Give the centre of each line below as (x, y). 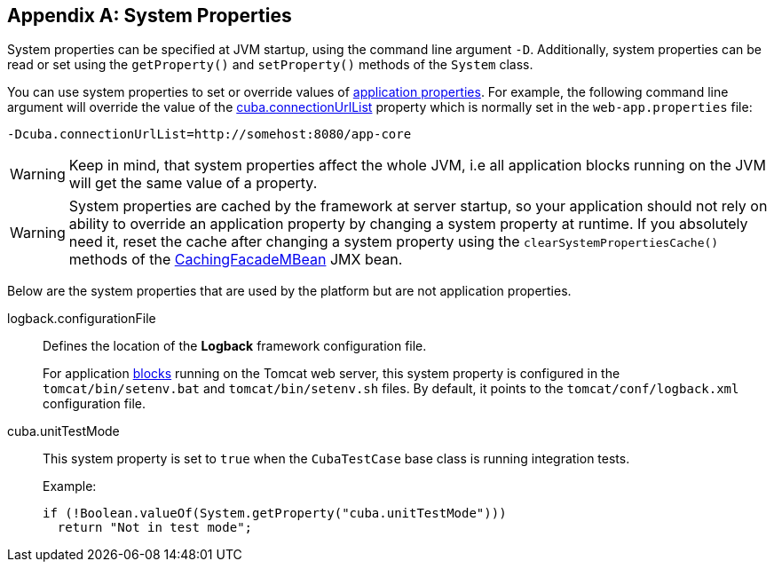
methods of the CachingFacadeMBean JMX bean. (236, 260)
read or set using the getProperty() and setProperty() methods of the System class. (270, 65)
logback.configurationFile (82, 319)
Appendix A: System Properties (150, 16)
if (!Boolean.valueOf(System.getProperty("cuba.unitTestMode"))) (275, 514)
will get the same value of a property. (193, 183)
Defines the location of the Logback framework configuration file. (235, 346)
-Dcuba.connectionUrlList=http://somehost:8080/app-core (209, 134)
